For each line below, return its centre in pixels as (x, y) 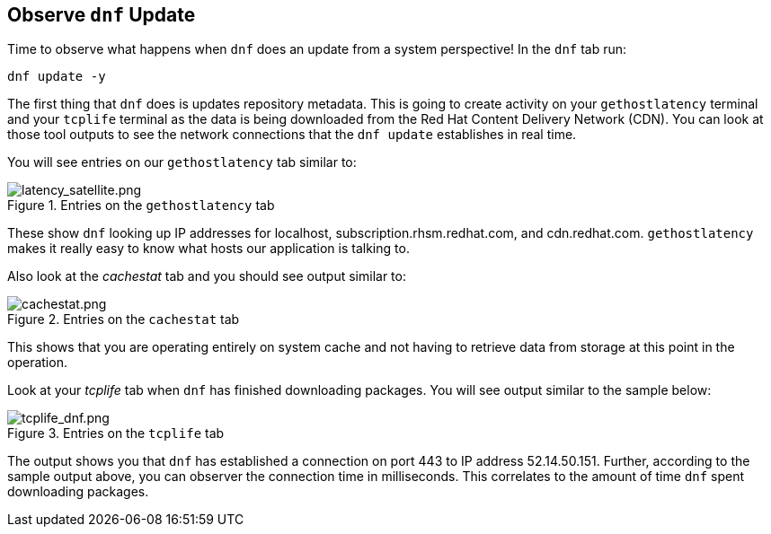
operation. (37, 363)
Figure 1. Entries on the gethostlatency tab (141, 206)
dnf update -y (57, 77)
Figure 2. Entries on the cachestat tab (124, 320)
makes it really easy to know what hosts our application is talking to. (208, 249)
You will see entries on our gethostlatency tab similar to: (182, 162)
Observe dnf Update (102, 15)
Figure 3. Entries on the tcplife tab (116, 433)
